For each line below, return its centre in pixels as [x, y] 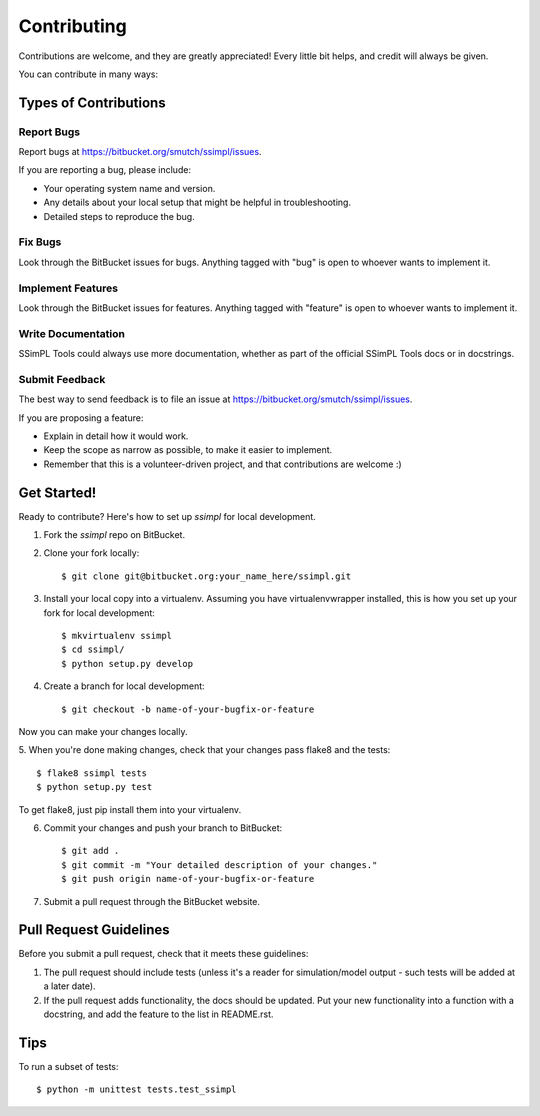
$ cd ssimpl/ [93, 649]
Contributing [72, 26]
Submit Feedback [62, 379]
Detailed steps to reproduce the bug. [119, 216]
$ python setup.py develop [127, 663]
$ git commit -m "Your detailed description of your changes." [219, 864]
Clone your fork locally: [91, 553]
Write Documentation [71, 333]
